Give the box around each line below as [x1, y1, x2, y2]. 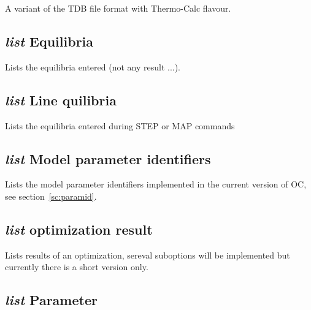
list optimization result [5, 219, 153, 238]
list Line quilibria [5, 90, 117, 109]
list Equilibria [5, 31, 94, 50]
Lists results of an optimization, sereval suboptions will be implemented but [5, 248, 290, 261]
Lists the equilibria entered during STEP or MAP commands [5, 119, 235, 132]
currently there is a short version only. [5, 260, 148, 273]
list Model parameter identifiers [5, 149, 211, 168]
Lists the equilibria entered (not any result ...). [5, 60, 181, 73]
